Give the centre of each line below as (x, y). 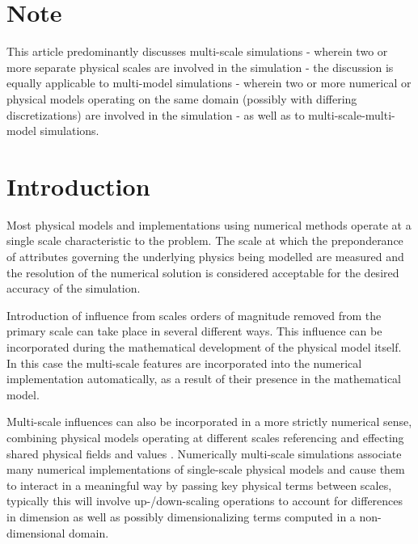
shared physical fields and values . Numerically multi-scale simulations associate (204, 453)
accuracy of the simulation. (74, 288)
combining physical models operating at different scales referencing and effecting (205, 437)
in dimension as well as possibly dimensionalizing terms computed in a (181, 516)
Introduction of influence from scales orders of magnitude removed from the (194, 315)
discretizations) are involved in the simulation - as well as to (156, 114)
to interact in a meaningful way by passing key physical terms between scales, (199, 485)
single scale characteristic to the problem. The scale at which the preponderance (205, 240)
